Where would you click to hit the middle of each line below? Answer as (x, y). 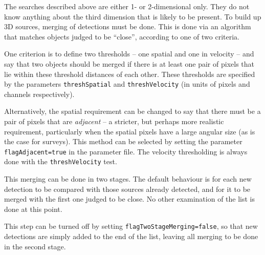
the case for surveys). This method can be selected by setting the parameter (123, 141)
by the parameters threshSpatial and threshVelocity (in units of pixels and (127, 84)
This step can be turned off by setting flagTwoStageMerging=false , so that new (131, 226)
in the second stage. (35, 246)
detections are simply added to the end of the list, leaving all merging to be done (131, 236)
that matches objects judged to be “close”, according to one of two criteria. (122, 36)
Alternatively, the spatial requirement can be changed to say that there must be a (132, 111)
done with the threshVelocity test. (61, 161)
